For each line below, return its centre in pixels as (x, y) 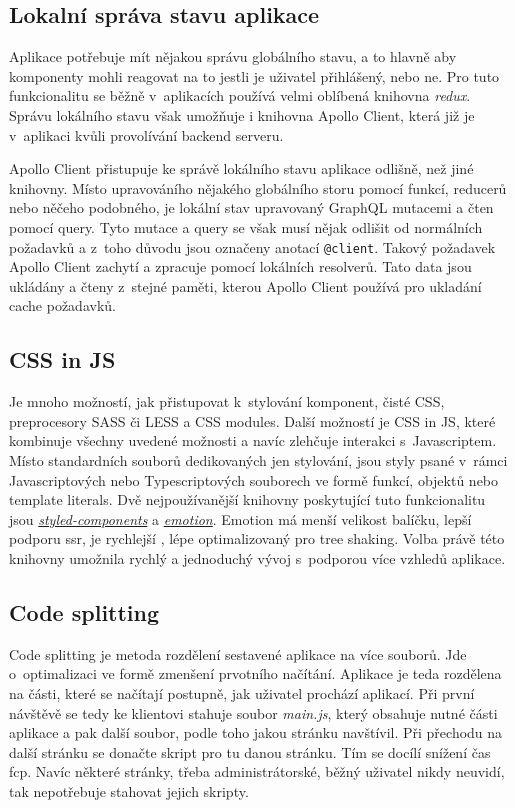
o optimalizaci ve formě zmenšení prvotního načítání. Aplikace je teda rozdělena (255, 673)
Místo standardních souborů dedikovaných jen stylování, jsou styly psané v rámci (258, 459)
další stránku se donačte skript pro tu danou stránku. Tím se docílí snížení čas (250, 751)
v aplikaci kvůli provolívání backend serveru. (146, 134)
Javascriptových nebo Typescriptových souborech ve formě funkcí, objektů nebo (254, 479)
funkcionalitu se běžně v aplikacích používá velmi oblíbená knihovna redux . (240, 95)
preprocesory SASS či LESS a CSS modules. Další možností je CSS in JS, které (252, 420)
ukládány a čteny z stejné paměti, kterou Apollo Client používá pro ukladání (245, 285)
